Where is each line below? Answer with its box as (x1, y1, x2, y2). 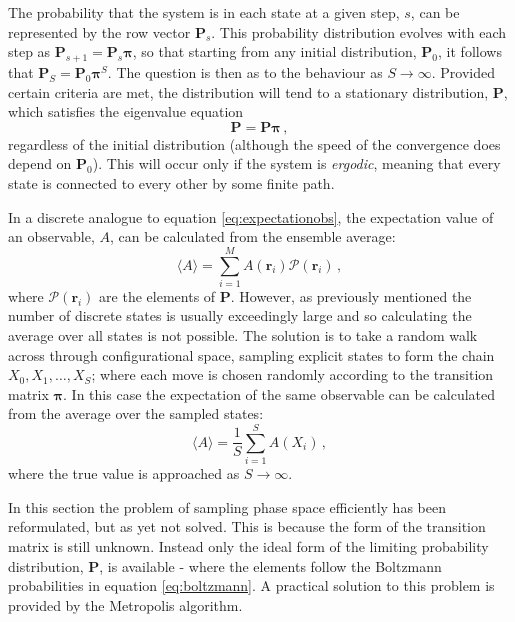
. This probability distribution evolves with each (211, 21, 507, 42)
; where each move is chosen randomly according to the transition (91, 364, 494, 385)
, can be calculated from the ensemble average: (110, 226, 396, 247)
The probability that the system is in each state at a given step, (8, 2, 400, 22)
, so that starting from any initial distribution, (132, 41, 417, 62)
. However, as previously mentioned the (230, 285, 472, 306)
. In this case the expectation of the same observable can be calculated (63, 383, 496, 404)
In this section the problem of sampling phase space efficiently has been (8, 496, 446, 517)
